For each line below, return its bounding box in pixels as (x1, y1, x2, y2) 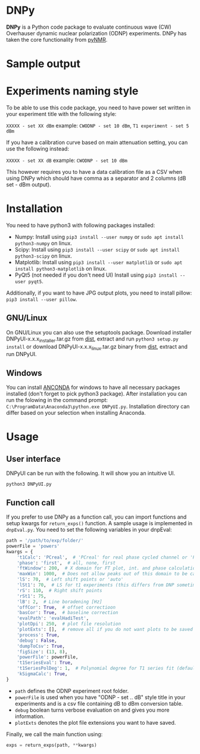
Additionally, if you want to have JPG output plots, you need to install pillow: (6, 289, 192, 296)
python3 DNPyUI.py (6, 482, 52, 488)
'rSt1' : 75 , (17, 593, 46, 599)
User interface (6, 453, 61, 464)
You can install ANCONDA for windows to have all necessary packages (6, 384, 180, 391)
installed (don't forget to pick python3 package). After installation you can (6, 390, 187, 397)
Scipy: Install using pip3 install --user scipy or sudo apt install (14, 246, 180, 253)
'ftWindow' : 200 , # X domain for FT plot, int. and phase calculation (17, 565, 198, 571)
